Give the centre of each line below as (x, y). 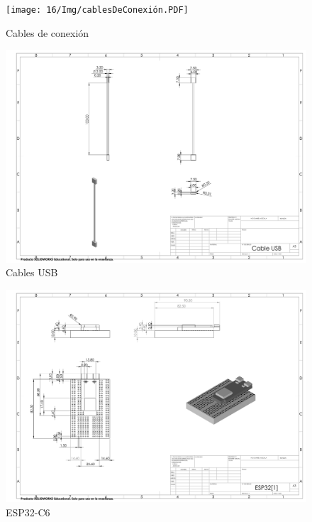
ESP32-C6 (28, 512)
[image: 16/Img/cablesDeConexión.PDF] (97, 10)
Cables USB (32, 272)
